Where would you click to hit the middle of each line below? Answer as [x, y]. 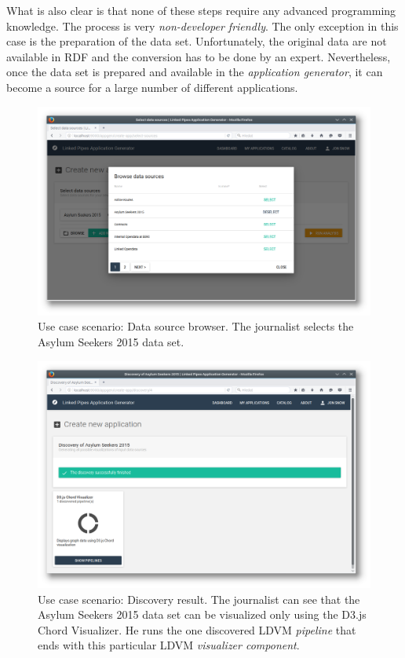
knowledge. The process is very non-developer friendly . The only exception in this [202, 26]
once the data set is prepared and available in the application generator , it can [195, 72]
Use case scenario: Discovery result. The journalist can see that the [199, 599]
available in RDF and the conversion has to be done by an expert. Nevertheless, [199, 56]
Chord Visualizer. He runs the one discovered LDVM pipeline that [197, 629]
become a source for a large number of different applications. [152, 87]
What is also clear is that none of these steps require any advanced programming [201, 10]
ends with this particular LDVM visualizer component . [169, 645]
